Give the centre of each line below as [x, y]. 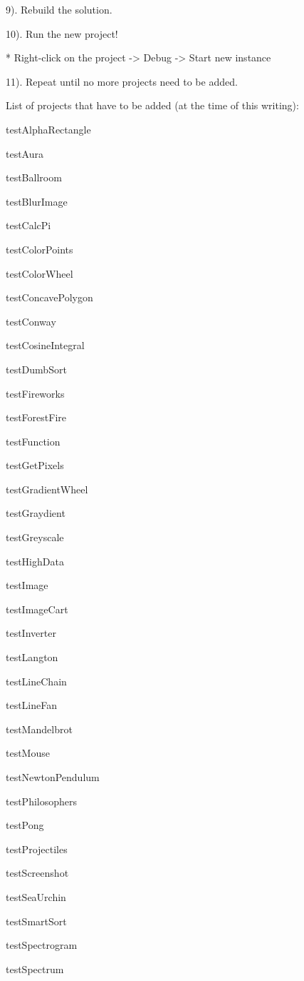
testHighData [35, 561]
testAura [25, 153]
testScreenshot [37, 873]
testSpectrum [35, 969]
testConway [31, 321]
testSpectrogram [42, 945]
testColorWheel [40, 273]
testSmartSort [36, 921]
